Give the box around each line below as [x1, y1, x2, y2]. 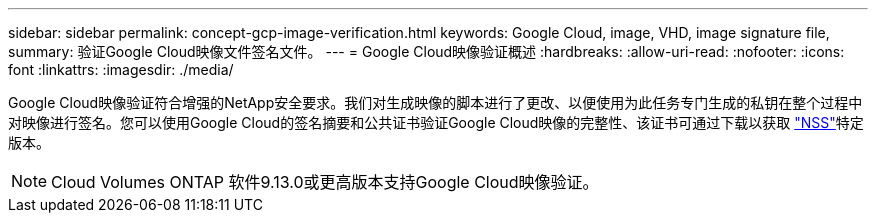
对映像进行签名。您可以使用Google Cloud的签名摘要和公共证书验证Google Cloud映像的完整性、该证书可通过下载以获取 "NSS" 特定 [8, 114, 864, 131]
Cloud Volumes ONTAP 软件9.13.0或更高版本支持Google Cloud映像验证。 [51, 172, 599, 192]
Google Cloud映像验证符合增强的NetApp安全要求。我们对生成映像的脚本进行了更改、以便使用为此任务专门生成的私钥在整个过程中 [8, 94, 863, 111]
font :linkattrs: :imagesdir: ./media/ [8, 61, 234, 78]
